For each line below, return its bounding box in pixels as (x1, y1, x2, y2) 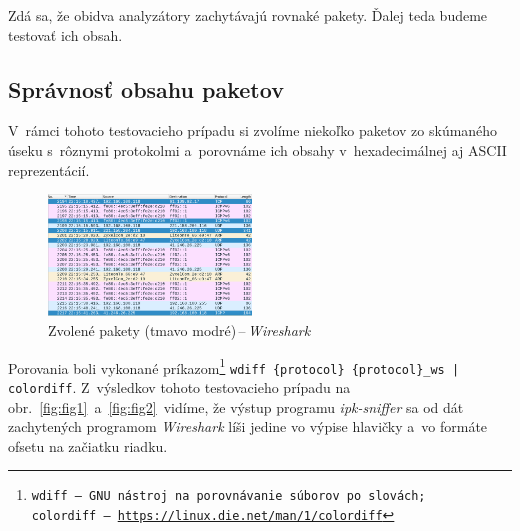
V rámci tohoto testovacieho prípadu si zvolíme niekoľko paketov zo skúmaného (8, 120, 498, 141)
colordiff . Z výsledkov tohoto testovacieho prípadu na (8, 376, 351, 397)
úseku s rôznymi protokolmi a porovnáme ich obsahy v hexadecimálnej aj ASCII (8, 139, 507, 160)
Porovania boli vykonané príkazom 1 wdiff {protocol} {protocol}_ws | (8, 354, 460, 378)
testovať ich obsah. (8, 24, 123, 45)
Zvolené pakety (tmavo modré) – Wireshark (48, 319, 311, 340)
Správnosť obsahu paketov (8, 73, 284, 104)
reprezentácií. (8, 159, 90, 180)
